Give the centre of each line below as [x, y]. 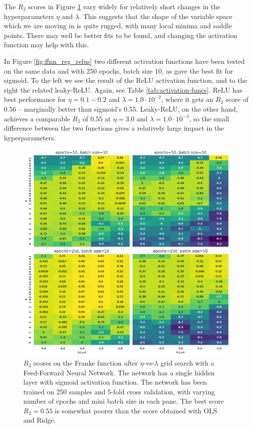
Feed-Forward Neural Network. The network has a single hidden [119, 372]
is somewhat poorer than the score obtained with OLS [136, 410]
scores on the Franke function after [86, 362]
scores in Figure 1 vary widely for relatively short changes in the [124, 6]
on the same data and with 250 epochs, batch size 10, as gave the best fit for [118, 70]
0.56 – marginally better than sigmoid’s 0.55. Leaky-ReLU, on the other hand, [121, 108]
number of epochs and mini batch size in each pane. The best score [124, 401]
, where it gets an [187, 99]
